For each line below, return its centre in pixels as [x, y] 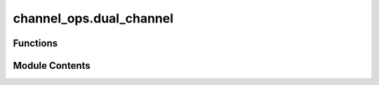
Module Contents [52, 66]
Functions [35, 43]
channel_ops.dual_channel [93, 18]
